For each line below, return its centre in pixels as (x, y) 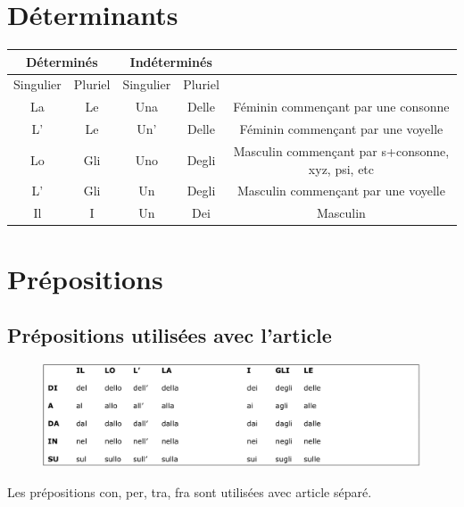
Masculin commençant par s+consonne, (341, 151)
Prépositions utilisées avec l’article (170, 335)
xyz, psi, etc (341, 168)
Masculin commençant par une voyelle (341, 191)
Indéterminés (171, 61)
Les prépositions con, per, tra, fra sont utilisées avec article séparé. (190, 492)
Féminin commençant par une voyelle (341, 129)
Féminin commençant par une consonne (341, 107)
